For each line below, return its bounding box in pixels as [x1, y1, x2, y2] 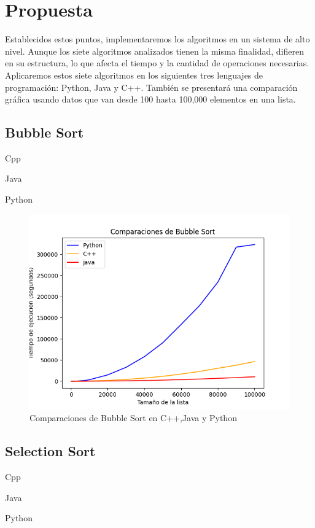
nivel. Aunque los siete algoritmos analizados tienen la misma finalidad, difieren [5, 44, 304, 57]
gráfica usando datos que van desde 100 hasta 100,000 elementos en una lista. [5, 93, 296, 106]
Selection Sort [5, 441, 96, 460]
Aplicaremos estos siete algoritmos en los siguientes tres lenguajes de [5, 68, 263, 81]
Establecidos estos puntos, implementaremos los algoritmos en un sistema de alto [5, 33, 310, 45]
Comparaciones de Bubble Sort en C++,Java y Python [29, 411, 237, 424]
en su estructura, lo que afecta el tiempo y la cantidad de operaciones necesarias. [5, 56, 309, 69]
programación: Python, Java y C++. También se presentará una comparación [5, 80, 298, 93]
